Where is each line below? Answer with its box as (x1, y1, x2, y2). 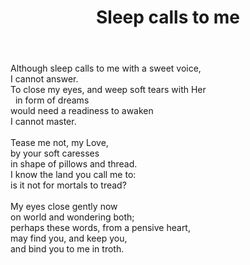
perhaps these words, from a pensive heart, (10, 222, 191, 234)
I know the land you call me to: (10, 169, 137, 181)
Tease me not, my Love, (10, 137, 109, 149)
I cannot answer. (10, 73, 79, 85)
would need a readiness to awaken (10, 105, 154, 117)
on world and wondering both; (10, 211, 135, 223)
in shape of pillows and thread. (10, 158, 138, 170)
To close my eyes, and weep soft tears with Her (10, 84, 207, 96)
